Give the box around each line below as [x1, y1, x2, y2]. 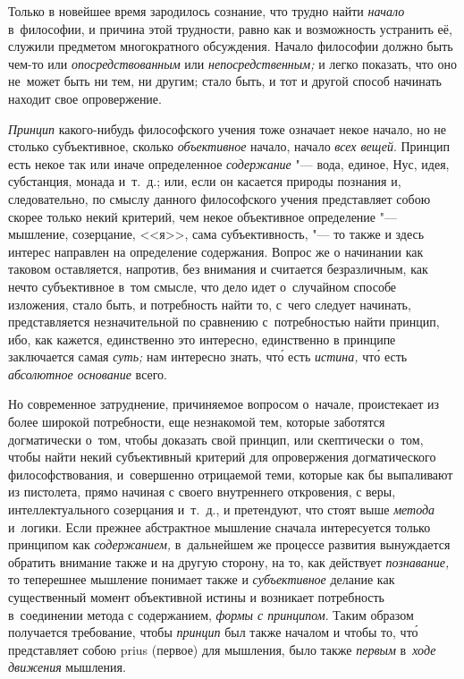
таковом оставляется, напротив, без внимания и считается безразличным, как [8, 259, 428, 278]
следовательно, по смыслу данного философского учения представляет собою [8, 189, 431, 208]
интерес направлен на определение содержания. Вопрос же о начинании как [8, 242, 424, 260]
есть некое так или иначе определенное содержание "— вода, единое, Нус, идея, [8, 154, 450, 173]
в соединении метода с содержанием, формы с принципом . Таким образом [8, 605, 414, 624]
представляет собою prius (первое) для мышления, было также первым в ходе [8, 640, 436, 658]
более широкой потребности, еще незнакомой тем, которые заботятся [8, 412, 385, 431]
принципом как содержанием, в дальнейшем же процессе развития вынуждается [8, 535, 451, 554]
